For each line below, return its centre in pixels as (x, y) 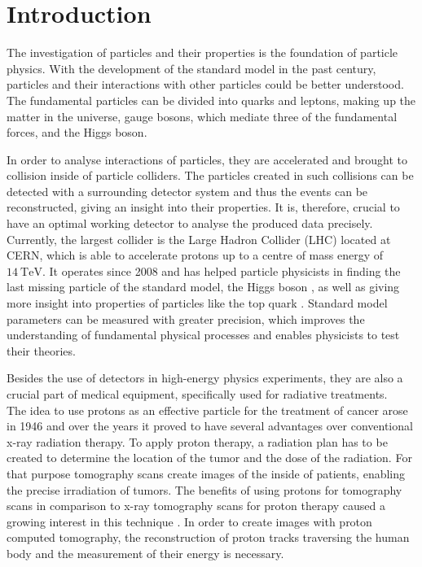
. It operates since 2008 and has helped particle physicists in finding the (221, 270)
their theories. (41, 350)
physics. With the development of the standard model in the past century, (191, 68)
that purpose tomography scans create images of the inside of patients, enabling (206, 473)
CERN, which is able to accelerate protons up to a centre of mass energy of (195, 255)
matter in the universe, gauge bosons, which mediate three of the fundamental (202, 116)
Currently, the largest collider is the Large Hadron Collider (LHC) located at (199, 239)
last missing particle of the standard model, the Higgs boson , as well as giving (203, 287)
